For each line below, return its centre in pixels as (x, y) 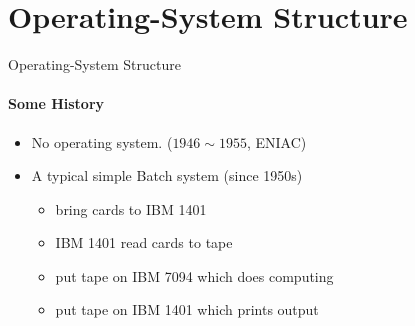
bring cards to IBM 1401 (131, 208)
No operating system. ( (102, 141)
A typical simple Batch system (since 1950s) (167, 175)
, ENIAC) (276, 141)
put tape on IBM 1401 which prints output (187, 309)
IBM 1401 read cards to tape (144, 242)
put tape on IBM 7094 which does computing (194, 275)
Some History (56, 103)
